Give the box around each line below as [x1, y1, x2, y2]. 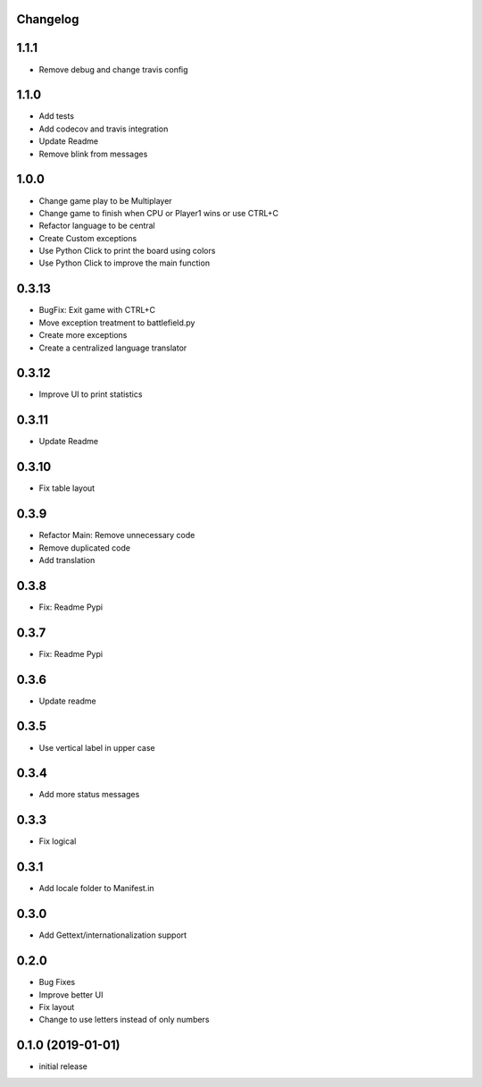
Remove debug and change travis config [38, 63, 188, 75]
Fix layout [38, 1001, 75, 1012]
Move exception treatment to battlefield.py [38, 317, 195, 328]
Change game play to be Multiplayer [38, 195, 173, 206]
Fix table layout [38, 483, 96, 493]
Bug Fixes [38, 977, 76, 988]
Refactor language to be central [38, 220, 155, 232]
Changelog [16, 12, 79, 27]
